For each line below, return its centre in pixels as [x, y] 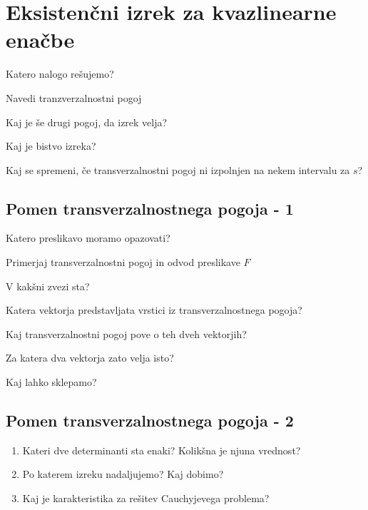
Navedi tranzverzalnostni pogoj [74, 97]
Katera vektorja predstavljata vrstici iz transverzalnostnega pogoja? [154, 310]
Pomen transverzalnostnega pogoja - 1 [150, 208]
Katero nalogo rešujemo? [60, 74]
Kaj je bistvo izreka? [51, 146]
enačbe [40, 40]
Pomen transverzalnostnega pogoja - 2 [150, 420]
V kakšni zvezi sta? [48, 286]
